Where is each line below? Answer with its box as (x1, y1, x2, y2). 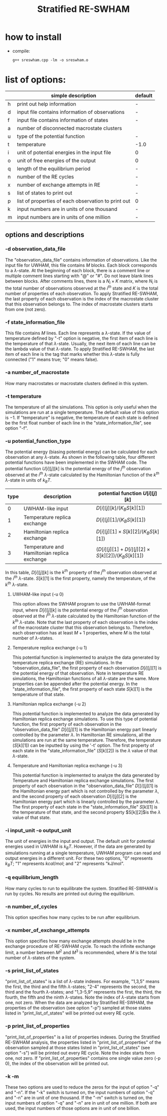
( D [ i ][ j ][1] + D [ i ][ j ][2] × (96, 546, 151, 553)
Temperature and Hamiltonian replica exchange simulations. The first (12, 777, 154, 783)
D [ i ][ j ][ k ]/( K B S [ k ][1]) (96, 505, 146, 512)
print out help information (17, 101, 76, 107)
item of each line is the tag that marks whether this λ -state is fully (5, 351, 140, 357)
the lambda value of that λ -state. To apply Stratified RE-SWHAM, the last (5, 346, 155, 352)
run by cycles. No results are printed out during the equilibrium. (5, 891, 135, 897)
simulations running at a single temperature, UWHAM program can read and (5, 850, 161, 856)
